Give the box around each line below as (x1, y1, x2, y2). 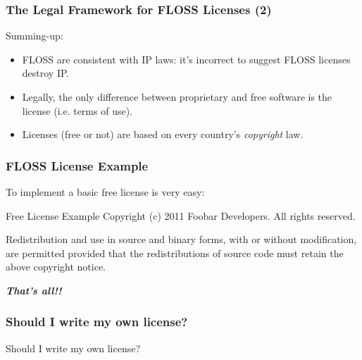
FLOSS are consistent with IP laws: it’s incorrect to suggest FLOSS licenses (22, 51, 351, 66)
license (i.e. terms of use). (22, 103, 132, 118)
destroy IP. (22, 66, 70, 80)
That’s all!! (6, 283, 62, 297)
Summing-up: (6, 28, 63, 43)
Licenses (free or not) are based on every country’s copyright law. (22, 127, 304, 142)
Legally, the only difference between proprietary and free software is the (22, 89, 332, 104)
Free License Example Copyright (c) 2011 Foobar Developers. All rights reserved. (6, 208, 356, 223)
